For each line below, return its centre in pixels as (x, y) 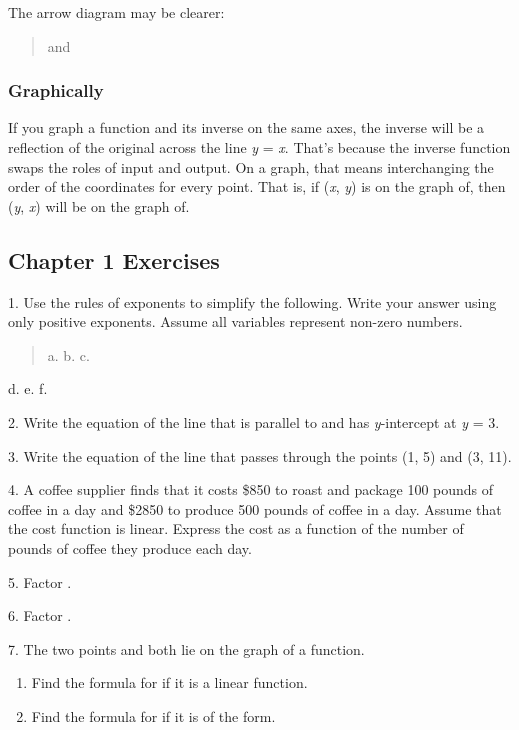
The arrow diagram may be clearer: (116, 12)
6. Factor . (40, 615)
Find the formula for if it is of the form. (153, 715)
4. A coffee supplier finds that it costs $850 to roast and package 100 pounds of (251, 489)
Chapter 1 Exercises (114, 259)
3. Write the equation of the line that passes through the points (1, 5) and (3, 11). (260, 455)
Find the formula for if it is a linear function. (169, 682)
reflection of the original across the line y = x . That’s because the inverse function (259, 147)
